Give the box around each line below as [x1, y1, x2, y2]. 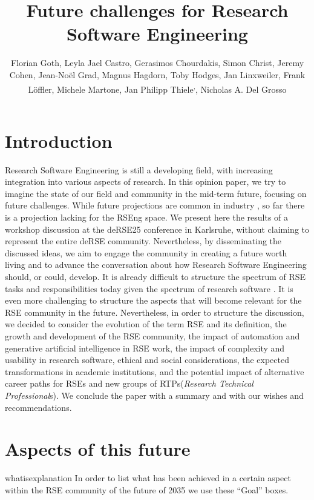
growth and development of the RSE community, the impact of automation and [5, 330, 300, 342]
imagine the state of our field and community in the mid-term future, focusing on [5, 187, 307, 199]
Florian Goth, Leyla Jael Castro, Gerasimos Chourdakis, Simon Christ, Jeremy [10, 56, 304, 69]
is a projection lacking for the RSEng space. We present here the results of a [5, 211, 289, 224]
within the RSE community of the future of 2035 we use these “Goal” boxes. [5, 483, 289, 496]
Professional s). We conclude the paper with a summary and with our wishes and [5, 388, 304, 401]
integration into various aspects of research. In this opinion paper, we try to [5, 175, 286, 188]
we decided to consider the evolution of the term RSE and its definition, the [5, 318, 287, 330]
